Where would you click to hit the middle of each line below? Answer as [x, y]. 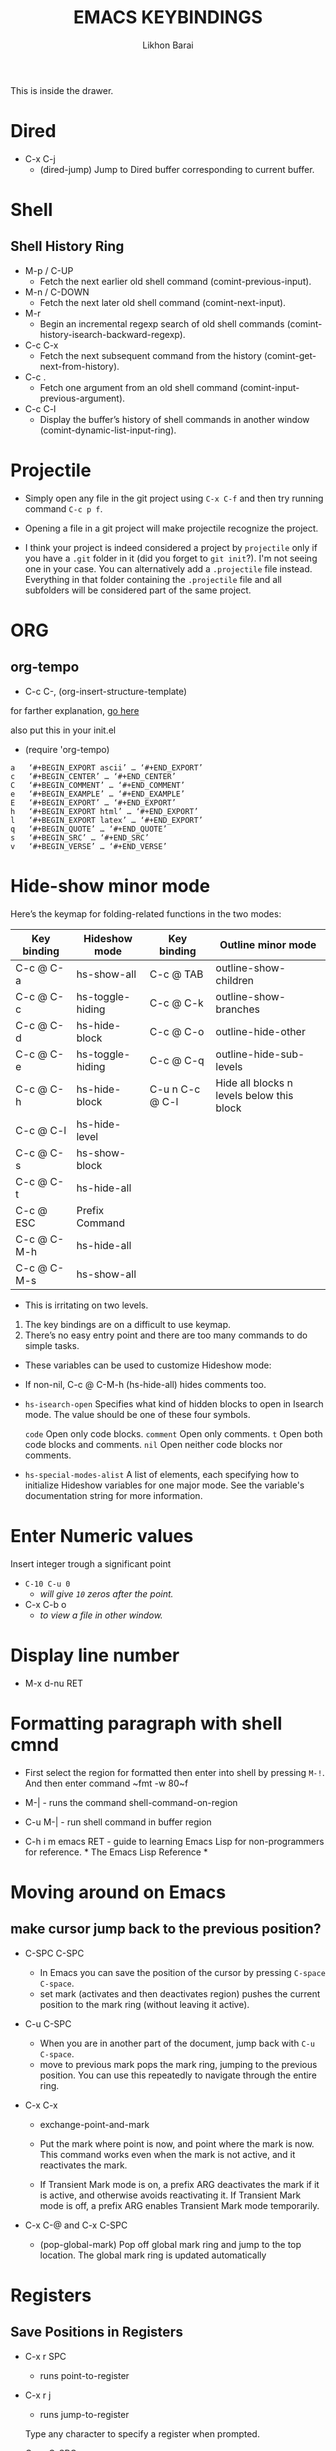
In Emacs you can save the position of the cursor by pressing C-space [182, 1972]
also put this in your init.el [63, 730]
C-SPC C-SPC [54, 1953]
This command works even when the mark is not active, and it [167, 2154]
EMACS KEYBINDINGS [168, 17]
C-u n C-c [175, 1089]
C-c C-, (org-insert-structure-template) [106, 691]
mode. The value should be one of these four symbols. [137, 1414]
